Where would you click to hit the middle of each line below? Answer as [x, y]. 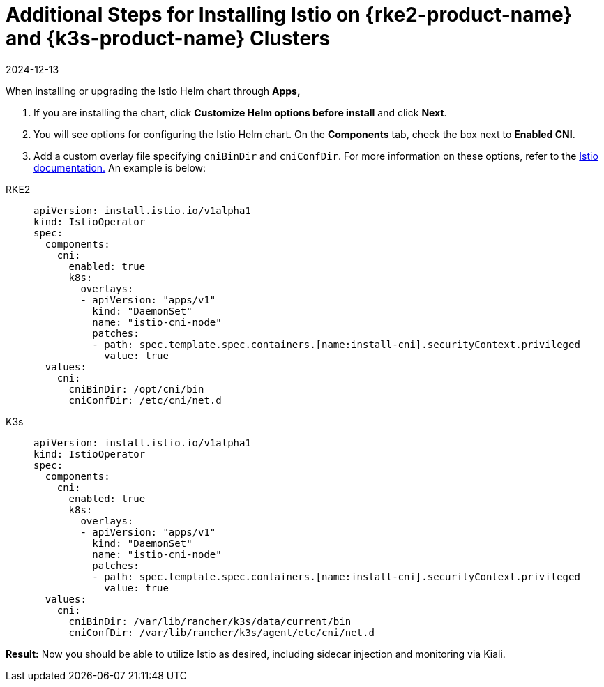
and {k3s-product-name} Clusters [168, 38]
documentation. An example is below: [120, 167]
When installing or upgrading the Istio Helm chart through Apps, [153, 91]
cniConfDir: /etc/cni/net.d [145, 400]
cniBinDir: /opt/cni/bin [136, 389]
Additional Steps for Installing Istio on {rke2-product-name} [289, 15]
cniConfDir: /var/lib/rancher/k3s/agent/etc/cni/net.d [221, 632]
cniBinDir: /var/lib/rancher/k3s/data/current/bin [210, 621]
